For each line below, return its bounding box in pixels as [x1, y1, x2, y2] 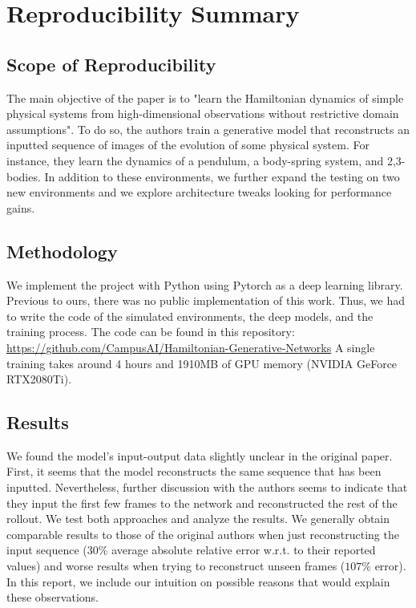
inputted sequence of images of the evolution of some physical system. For [6, 136, 370, 153]
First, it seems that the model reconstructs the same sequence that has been [6, 463, 382, 480]
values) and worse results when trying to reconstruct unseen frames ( [6, 557, 345, 574]
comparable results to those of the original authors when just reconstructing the [6, 525, 399, 542]
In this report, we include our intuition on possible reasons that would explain [6, 573, 390, 590]
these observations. [6, 589, 99, 606]
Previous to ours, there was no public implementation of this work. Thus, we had [6, 292, 405, 309]
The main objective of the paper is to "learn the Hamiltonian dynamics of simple [6, 89, 404, 106]
